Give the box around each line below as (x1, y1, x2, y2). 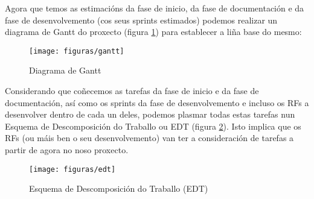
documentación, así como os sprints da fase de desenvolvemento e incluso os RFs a (5, 96, 309, 109)
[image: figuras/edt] (29, 165, 116, 174)
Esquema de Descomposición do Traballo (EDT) (29, 182, 208, 195)
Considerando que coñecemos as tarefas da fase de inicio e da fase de (5, 84, 259, 97)
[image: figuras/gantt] (29, 46, 124, 55)
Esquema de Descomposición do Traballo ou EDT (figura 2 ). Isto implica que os (5, 119, 301, 132)
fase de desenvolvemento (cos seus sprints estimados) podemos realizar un (5, 13, 278, 26)
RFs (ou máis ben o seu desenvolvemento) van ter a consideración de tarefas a (5, 131, 294, 144)
